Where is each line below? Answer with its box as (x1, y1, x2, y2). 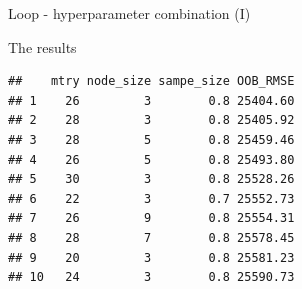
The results (8, 36, 77, 57)
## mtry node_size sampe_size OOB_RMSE (8, 74, 295, 89)
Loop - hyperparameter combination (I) (8, 3, 251, 23)
